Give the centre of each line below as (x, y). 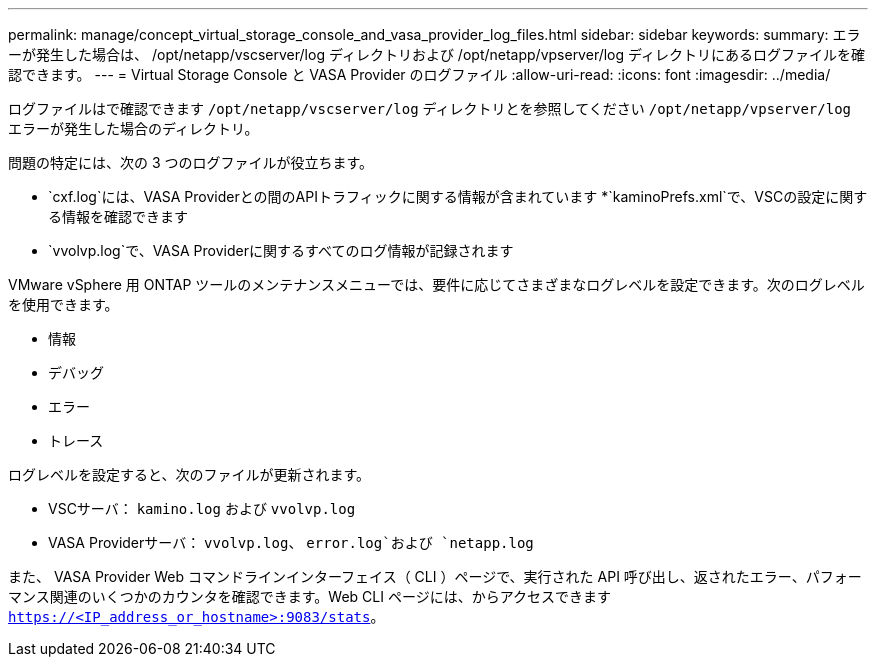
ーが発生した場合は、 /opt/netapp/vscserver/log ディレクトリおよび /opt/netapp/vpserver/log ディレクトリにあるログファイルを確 (437, 54)
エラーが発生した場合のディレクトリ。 (133, 128)
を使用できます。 (63, 304)
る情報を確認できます (118, 216)
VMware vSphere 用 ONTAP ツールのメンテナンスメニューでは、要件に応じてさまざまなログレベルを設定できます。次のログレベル (436, 284)
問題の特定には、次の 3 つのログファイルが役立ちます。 (191, 162)
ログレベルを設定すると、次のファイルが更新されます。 (189, 474)
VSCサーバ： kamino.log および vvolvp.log (202, 508)
